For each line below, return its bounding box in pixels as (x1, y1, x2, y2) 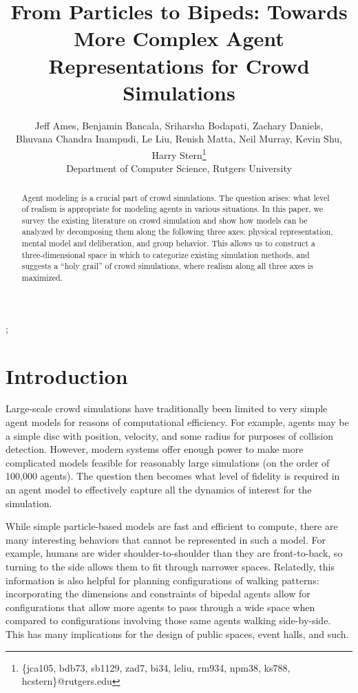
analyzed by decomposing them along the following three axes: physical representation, (21, 226, 333, 237)
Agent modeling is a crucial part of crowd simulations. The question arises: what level (21, 191, 330, 203)
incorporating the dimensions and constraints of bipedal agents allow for (6, 586, 310, 601)
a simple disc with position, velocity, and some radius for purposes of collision (6, 428, 333, 443)
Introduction (6, 361, 128, 390)
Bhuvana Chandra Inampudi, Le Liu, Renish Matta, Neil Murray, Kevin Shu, (16, 131, 342, 146)
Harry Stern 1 (151, 145, 207, 162)
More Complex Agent (74, 24, 284, 52)
